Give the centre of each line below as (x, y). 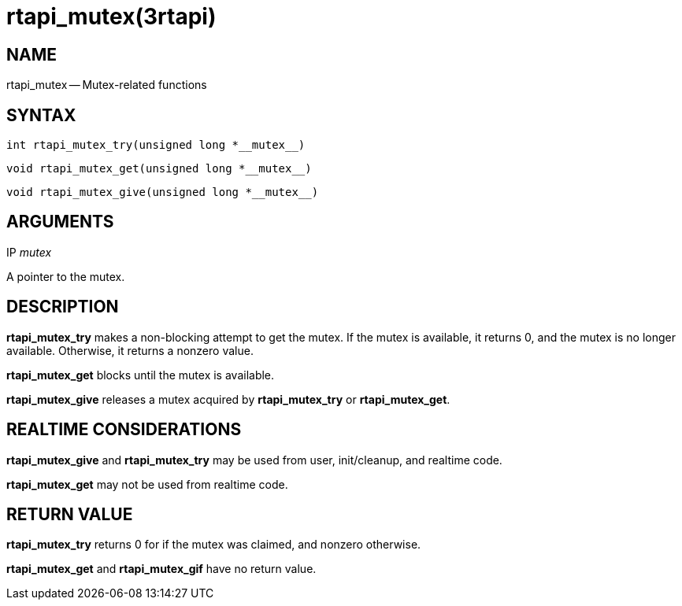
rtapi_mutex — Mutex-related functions (107, 85)
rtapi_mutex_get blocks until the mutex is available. (141, 375)
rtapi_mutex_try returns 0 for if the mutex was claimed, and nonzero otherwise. (214, 545)
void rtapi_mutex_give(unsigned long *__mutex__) (163, 192)
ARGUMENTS (60, 222)
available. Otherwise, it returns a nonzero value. (130, 350)
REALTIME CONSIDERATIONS (124, 430)
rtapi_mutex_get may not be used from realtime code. (147, 484)
